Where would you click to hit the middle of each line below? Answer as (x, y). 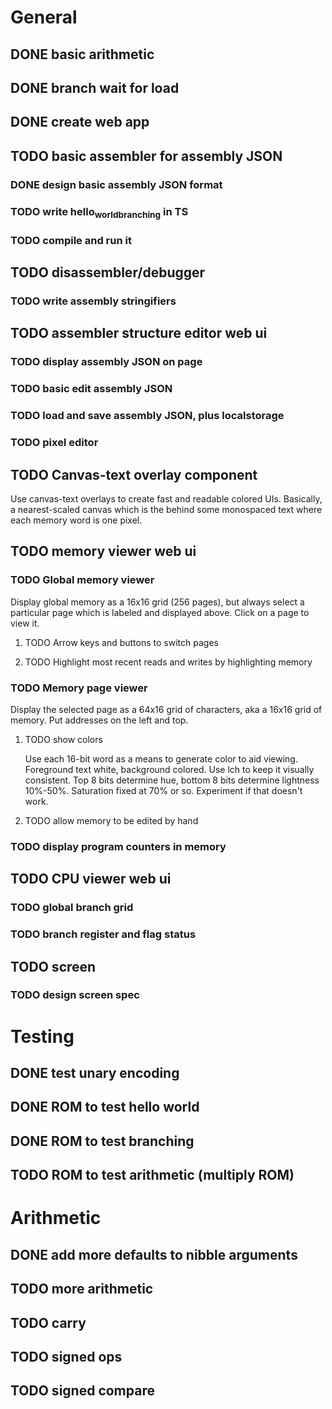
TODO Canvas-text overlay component (134, 474)
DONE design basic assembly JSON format (116, 184)
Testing (42, 1036)
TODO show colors (63, 739)
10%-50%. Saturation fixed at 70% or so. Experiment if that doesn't (163, 790)
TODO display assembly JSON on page (106, 362)
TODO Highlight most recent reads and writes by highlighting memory (168, 662)
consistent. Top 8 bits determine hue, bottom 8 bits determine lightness (172, 780)
